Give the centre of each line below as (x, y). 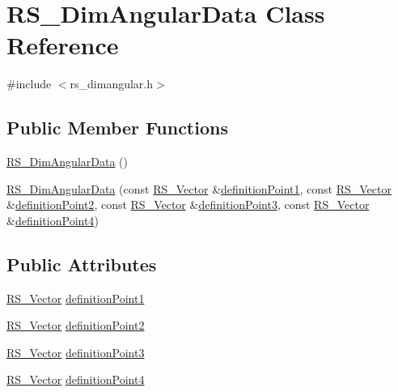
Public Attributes (82, 264)
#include (29, 84)
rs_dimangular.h (112, 84)
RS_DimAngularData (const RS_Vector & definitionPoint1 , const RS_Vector (199, 188)
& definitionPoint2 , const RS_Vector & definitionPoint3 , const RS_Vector (188, 205)
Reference (63, 45)
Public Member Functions (117, 128)
